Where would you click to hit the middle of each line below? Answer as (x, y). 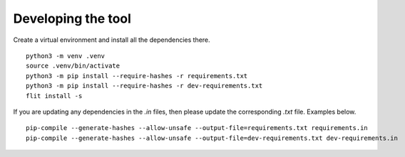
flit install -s (54, 96)
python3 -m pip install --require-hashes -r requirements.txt (137, 76)
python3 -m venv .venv (66, 56)
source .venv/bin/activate (73, 66)
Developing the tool (72, 18)
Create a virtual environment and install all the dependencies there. (112, 40)
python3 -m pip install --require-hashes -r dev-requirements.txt (144, 86)
